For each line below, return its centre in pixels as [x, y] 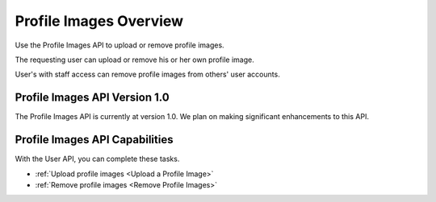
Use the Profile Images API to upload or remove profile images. [120, 45]
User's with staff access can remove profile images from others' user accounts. [147, 74]
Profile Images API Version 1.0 [92, 98]
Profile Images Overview [99, 21]
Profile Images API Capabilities [94, 140]
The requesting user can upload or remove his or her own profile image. [134, 60]
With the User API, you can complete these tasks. [97, 159]
